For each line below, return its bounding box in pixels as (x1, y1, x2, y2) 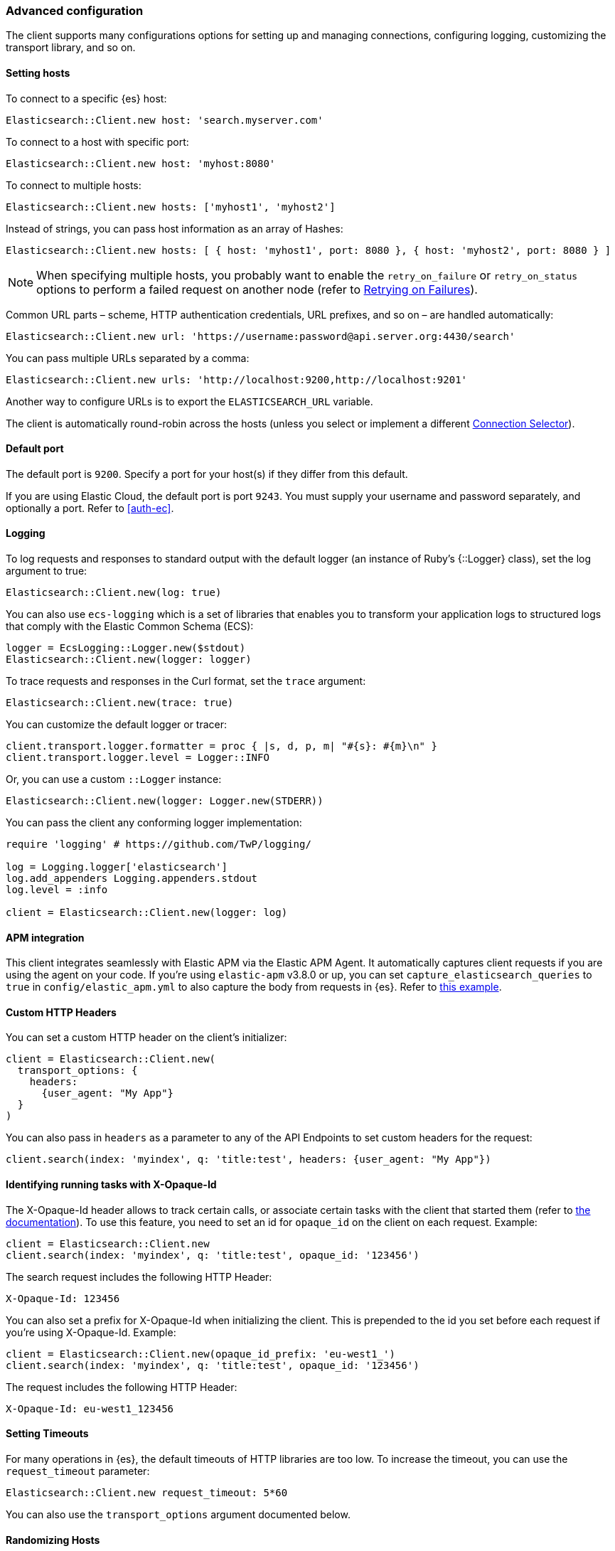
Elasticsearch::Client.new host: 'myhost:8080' (6, 157, 276, 169)
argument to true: (6, 565, 87, 577)
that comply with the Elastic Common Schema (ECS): (6, 620, 254, 633)
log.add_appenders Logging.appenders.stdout (6, 873, 258, 885)
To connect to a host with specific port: (6, 135, 189, 148)
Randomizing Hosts (6, 1533, 100, 1546)
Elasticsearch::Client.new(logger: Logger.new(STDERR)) (6, 795, 323, 807)
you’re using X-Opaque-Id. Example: (6, 1326, 176, 1338)
